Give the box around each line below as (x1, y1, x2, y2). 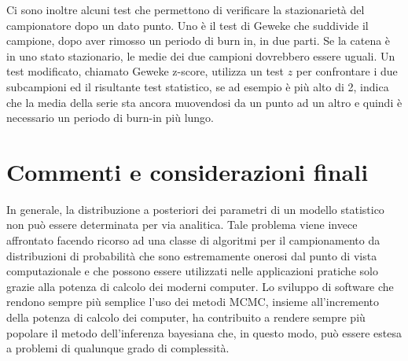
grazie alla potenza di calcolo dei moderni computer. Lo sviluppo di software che (6, 278, 394, 294)
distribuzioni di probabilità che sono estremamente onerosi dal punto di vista (6, 247, 377, 263)
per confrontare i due (296, 63, 398, 79)
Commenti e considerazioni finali (6, 155, 369, 187)
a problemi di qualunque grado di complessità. (6, 340, 230, 356)
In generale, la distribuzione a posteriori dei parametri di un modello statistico (6, 201, 384, 217)
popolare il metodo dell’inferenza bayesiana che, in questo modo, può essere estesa (6, 324, 402, 341)
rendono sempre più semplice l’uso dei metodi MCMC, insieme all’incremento (6, 293, 380, 310)
